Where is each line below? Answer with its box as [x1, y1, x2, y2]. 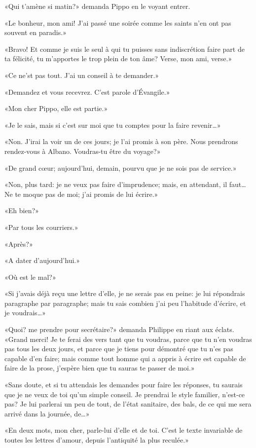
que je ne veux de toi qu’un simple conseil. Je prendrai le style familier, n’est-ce [4, 389, 245, 399]
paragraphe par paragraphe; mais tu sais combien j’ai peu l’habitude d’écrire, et [4, 298, 246, 308]
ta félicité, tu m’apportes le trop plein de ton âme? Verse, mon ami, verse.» [4, 53, 232, 64]
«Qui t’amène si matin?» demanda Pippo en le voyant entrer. [4, 1, 190, 11]
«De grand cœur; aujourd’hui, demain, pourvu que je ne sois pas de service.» [4, 162, 237, 173]
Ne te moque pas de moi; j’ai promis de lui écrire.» [4, 188, 158, 199]
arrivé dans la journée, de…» [4, 408, 90, 418]
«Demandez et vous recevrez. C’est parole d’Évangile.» [4, 86, 170, 97]
